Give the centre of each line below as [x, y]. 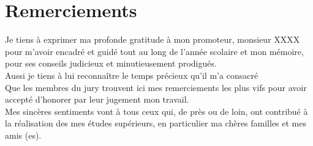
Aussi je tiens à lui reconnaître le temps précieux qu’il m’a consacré [132, 75]
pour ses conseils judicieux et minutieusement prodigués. [111, 63]
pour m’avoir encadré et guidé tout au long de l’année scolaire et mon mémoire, [154, 51]
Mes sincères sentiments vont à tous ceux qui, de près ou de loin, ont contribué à [156, 111]
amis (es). [23, 135]
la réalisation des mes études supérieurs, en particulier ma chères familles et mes [156, 123]
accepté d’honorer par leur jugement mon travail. [97, 99]
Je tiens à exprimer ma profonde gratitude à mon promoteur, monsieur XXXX [153, 39]
